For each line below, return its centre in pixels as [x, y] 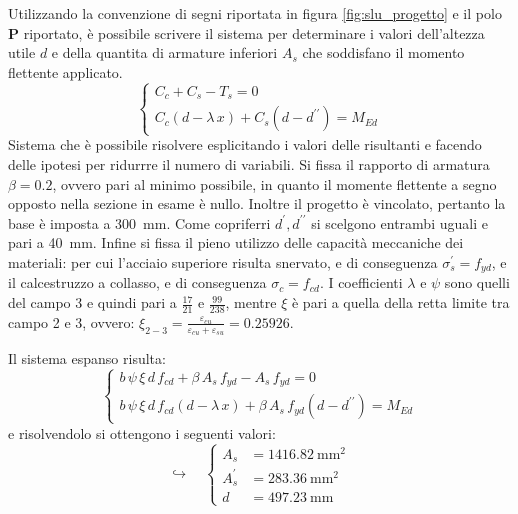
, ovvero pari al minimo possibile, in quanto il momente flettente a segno [274, 183]
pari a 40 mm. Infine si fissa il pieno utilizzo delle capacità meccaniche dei [236, 242]
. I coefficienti [361, 282]
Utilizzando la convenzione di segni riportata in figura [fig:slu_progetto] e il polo [255, 13]
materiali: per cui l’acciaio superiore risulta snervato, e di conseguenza [223, 261]
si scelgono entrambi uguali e [399, 222]
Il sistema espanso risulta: [87, 358]
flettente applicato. [65, 71]
